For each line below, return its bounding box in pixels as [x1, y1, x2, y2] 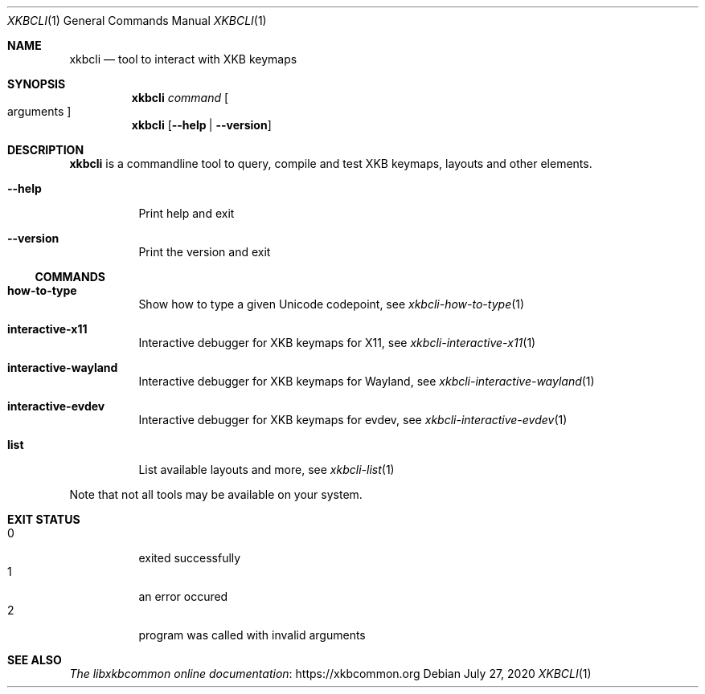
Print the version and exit [138, 245, 271, 259]
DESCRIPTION [7, 143, 84, 157]
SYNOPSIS [7, 77, 66, 91]
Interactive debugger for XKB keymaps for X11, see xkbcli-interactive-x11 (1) [138, 336, 536, 349]
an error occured [138, 590, 228, 603]
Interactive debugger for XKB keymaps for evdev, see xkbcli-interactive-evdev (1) [138, 413, 568, 427]
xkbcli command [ [131, 91, 229, 104]
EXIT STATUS [7, 512, 80, 526]
